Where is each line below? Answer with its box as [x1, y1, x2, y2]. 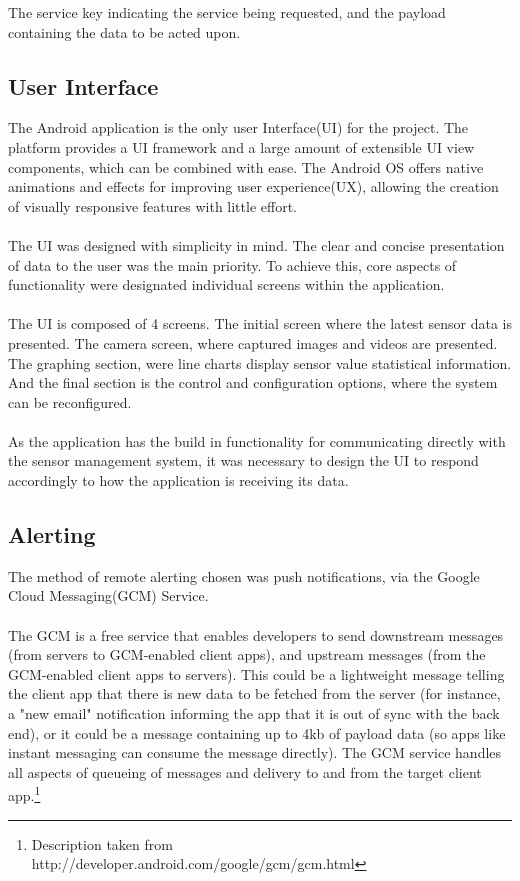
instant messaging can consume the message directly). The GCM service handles [8, 742, 502, 763]
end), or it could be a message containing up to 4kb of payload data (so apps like [8, 722, 506, 743]
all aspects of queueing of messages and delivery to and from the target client [8, 761, 482, 782]
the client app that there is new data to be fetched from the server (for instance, [8, 683, 501, 704]
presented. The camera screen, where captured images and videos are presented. [8, 332, 498, 353]
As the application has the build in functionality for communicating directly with [8, 430, 506, 451]
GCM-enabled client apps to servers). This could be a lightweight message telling [8, 663, 505, 684]
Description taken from [31, 833, 173, 854]
